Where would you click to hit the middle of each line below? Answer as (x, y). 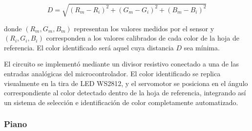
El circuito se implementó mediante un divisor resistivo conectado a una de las (121, 64)
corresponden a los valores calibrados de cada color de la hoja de (143, 38)
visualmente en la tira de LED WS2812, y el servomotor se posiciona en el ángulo (126, 83)
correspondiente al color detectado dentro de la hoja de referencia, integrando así (125, 93)
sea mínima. (202, 47)
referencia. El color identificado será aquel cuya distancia (89, 47)
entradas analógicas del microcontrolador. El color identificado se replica (112, 73)
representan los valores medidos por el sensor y (144, 28)
